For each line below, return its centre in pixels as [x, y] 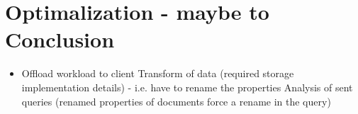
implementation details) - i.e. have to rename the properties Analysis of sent [187, 87]
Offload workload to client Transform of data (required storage [158, 73]
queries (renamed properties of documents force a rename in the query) [176, 101]
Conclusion [60, 39]
